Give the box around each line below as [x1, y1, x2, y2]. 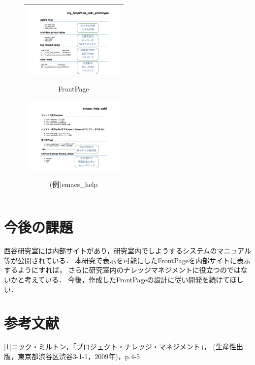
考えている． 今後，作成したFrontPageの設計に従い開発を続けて [24, 274, 230, 284]
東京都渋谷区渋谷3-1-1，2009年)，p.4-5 [17, 351, 140, 361]
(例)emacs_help [49, 179, 98, 189]
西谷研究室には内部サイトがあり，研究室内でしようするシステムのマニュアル [4, 245, 252, 256]
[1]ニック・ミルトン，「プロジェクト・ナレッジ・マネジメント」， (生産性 [4, 341, 236, 352]
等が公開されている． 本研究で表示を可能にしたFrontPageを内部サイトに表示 [4, 255, 251, 265]
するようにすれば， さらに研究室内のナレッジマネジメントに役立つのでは [4, 265, 241, 275]
